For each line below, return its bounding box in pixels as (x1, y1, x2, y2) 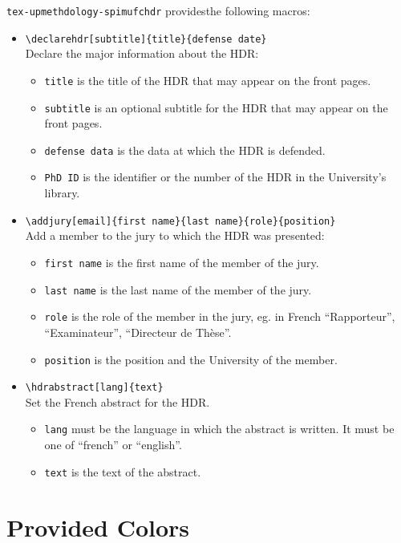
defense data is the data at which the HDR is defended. (44, 141, 326, 158)
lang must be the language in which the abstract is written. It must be (44, 420, 395, 437)
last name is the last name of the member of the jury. (44, 281, 312, 298)
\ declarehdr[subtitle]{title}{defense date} (25, 33, 267, 45)
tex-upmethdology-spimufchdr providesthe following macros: (6, 2, 310, 18)
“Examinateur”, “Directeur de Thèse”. (44, 323, 232, 340)
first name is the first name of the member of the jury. (44, 253, 319, 270)
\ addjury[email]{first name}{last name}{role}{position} (25, 215, 336, 227)
